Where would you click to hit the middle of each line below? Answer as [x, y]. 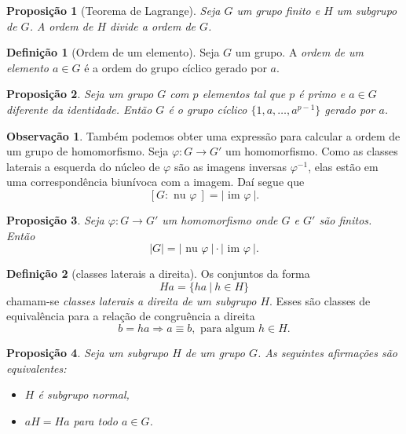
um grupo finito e [278, 10]
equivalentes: [37, 368]
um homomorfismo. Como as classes [312, 151]
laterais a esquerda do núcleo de [83, 166]
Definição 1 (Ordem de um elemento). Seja [113, 52]
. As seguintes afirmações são [327, 352]
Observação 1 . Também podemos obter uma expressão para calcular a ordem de [203, 135]
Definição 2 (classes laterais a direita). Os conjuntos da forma [158, 274]
